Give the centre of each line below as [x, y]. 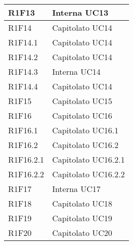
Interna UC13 [80, 12]
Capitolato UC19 [82, 218]
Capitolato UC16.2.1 [88, 159]
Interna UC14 [76, 71]
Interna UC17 [76, 189]
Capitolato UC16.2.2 [88, 174]
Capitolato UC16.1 [85, 130]
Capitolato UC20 [82, 233]
